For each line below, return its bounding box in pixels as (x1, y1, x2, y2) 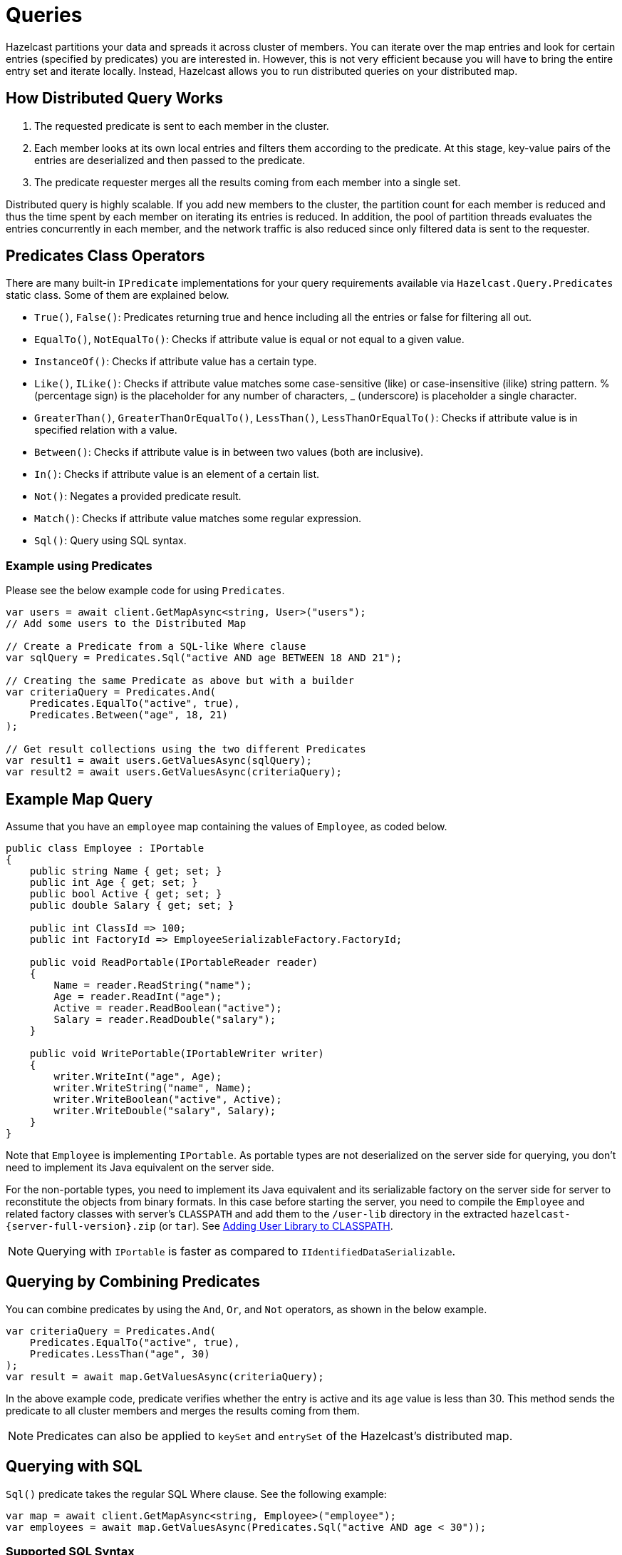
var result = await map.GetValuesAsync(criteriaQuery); (6, 1370, 324, 1382)
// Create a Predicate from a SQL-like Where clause (6, 641, 306, 653)
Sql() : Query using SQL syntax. (34, 534, 187, 547)
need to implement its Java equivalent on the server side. (6, 1161, 274, 1174)
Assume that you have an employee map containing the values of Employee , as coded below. (6, 820, 447, 833)
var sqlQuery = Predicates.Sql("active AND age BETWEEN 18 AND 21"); (6, 652, 403, 664)
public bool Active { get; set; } (29, 888, 222, 900)
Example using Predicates (6, 558, 152, 573)
